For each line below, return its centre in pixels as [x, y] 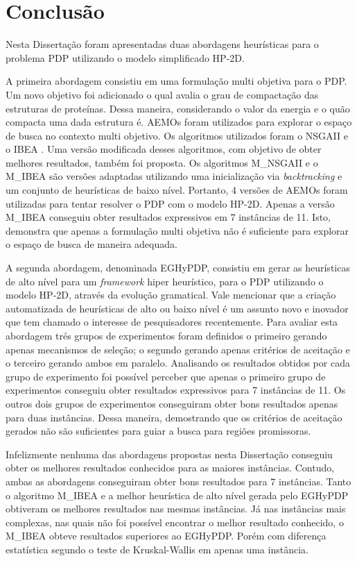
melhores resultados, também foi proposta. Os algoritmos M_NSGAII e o [162, 162]
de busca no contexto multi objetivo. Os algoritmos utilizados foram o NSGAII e [177, 135]
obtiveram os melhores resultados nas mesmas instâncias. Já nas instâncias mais [176, 509]
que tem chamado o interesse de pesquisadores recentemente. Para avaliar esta [172, 322]
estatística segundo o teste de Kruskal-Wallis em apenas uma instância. [157, 549]
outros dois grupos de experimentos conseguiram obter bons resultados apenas [172, 403]
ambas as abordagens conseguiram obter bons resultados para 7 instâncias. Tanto [178, 481]
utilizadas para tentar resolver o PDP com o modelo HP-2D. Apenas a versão [170, 203]
